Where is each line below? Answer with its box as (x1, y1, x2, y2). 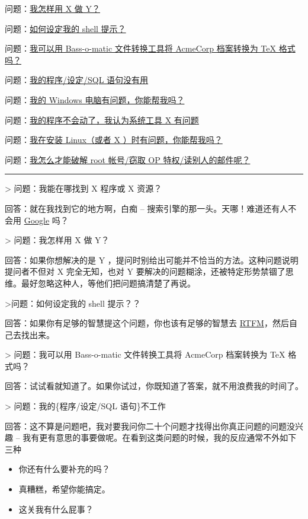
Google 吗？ (24, 214, 69, 226)
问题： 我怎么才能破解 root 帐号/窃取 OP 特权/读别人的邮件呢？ (5, 153, 251, 165)
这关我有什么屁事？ (18, 502, 94, 515)
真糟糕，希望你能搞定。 (18, 483, 110, 495)
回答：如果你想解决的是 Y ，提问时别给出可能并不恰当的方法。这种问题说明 (5, 253, 299, 266)
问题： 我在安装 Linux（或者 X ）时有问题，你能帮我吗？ (5, 133, 223, 146)
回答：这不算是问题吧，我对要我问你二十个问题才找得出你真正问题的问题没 (5, 419, 295, 432)
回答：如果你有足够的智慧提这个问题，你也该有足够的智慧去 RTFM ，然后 (5, 317, 289, 329)
